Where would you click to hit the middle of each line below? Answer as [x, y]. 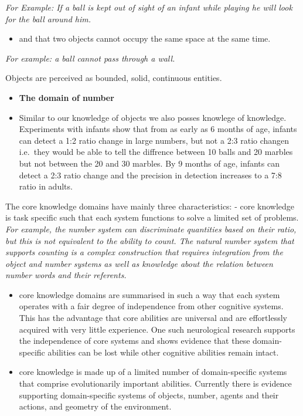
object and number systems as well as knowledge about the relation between [139, 263]
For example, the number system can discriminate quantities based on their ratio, [151, 229]
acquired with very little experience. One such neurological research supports [157, 329]
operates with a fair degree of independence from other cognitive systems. [151, 306]
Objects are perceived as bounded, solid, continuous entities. [114, 78]
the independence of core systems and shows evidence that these [135, 341]
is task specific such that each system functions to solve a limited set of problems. [152, 217]
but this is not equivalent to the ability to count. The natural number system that [150, 240]
